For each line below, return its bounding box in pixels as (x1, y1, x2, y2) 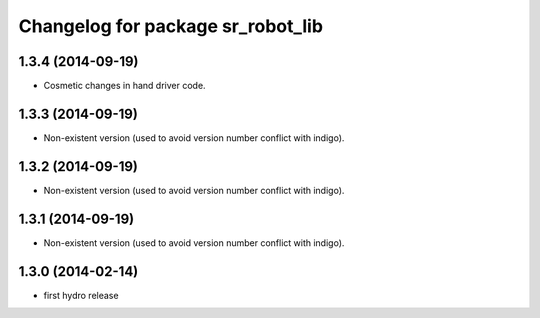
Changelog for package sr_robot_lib (18, 15, 324, 37)
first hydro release (43, 289, 119, 301)
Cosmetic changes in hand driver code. (43, 80, 206, 92)
